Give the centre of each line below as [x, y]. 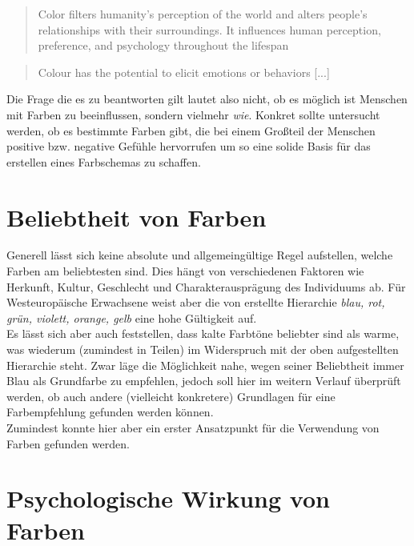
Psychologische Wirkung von [168, 498]
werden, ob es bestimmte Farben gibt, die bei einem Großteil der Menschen [191, 130]
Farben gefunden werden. [68, 443]
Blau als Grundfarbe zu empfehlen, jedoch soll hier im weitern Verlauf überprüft [204, 381]
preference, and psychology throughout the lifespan [163, 45]
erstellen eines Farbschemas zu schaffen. [104, 161]
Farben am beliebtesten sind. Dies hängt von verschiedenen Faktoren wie [185, 271]
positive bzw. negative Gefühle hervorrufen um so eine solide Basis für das [189, 146]
